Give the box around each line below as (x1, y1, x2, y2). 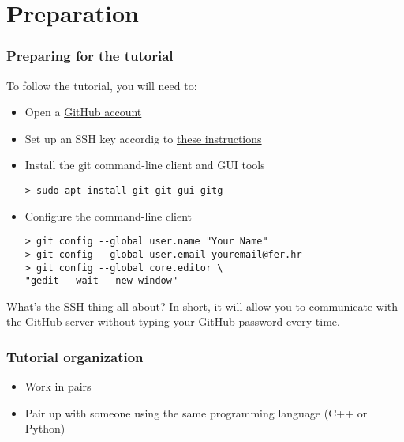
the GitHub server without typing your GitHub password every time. (6, 313, 340, 330)
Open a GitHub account (24, 104, 142, 120)
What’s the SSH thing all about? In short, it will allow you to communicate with (6, 297, 398, 314)
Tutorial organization (6, 346, 144, 366)
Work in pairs (24, 378, 92, 395)
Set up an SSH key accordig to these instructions (24, 130, 262, 146)
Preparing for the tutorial (6, 46, 174, 66)
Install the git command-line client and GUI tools (24, 157, 265, 173)
